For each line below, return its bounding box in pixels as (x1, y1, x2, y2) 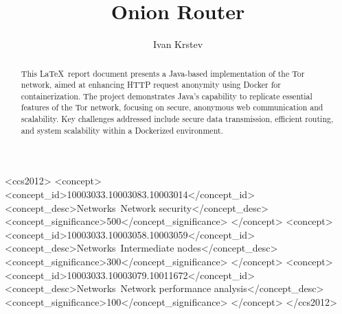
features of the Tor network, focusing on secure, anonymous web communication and (21, 101, 323, 113)
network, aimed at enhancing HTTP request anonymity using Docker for (21, 79, 281, 90)
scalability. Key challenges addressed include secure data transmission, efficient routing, (21, 113, 334, 125)
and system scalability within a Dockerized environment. (21, 124, 223, 136)
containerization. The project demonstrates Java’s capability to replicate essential (21, 90, 312, 101)
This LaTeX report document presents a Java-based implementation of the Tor (21, 67, 305, 79)
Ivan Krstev (152, 37, 203, 51)
